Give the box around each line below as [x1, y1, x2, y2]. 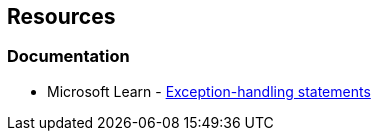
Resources [7, 4, 116, 29]
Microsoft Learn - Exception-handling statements [47, 82, 371, 100]
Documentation [7, 46, 130, 67]
